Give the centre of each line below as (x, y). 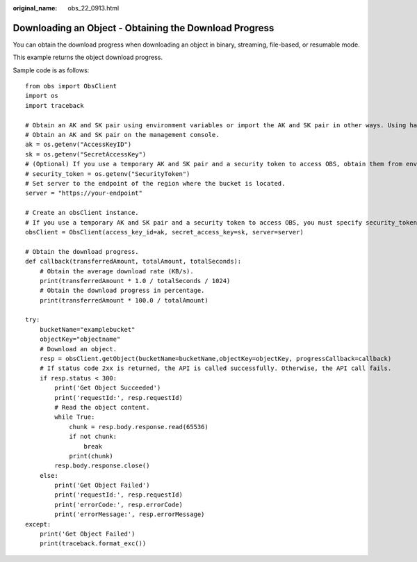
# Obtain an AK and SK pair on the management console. (122, 135)
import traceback (55, 105)
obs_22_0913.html (93, 8)
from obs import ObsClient (71, 86)
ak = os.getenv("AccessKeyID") (79, 145)
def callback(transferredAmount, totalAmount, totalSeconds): (133, 262)
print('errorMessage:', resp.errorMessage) (130, 514)
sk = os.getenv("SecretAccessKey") (86, 154)
